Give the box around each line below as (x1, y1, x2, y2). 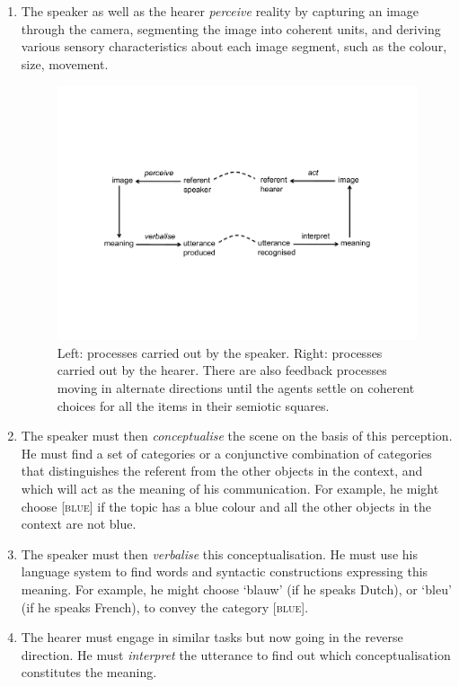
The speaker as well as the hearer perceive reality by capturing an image (21, 2, 419, 20)
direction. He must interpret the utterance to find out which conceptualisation (21, 645, 451, 664)
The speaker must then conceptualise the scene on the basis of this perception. (21, 426, 453, 445)
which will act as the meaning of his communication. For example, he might (21, 478, 439, 497)
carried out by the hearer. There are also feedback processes (57, 361, 387, 379)
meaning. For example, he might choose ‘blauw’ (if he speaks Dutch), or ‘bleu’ (21, 579, 452, 598)
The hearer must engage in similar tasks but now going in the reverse (21, 628, 403, 647)
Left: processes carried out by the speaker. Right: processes (57, 343, 383, 361)
